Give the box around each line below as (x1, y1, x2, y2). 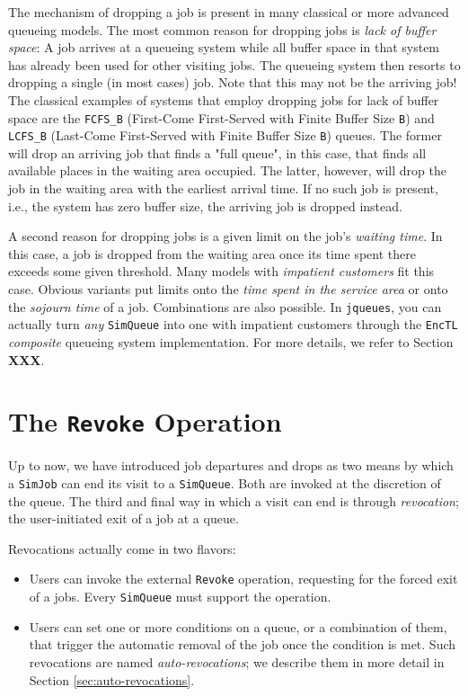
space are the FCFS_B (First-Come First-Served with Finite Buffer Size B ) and (8, 108, 435, 127)
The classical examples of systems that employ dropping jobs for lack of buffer (8, 90, 439, 109)
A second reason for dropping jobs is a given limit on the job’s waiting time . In (8, 227, 443, 245)
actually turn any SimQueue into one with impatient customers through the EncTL (8, 315, 458, 334)
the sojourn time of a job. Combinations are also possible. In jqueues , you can (8, 297, 442, 316)
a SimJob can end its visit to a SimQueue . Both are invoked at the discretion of (8, 473, 441, 492)
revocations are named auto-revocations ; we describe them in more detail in (29, 652, 445, 671)
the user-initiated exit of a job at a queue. (8, 509, 239, 528)
